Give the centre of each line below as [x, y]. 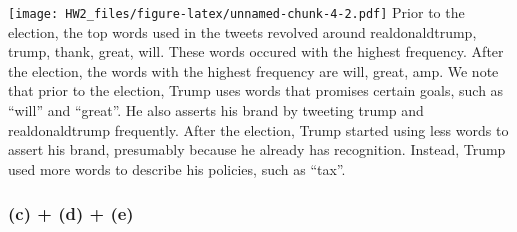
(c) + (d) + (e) [71, 213]
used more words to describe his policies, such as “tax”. [177, 168]
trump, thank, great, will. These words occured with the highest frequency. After [256, 51]
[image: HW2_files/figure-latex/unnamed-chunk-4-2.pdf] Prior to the [236, 12]
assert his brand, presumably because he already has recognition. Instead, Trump [257, 149]
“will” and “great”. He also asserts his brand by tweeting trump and [216, 110]
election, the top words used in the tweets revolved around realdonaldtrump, [242, 31]
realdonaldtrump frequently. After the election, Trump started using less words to [258, 129]
